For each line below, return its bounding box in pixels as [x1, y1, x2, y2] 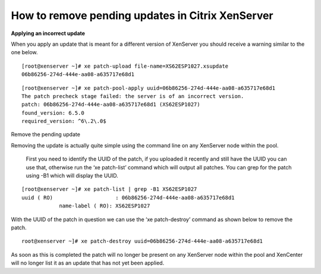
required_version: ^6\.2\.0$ [21, 118, 106, 125]
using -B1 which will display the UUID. [26, 172, 118, 179]
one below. [11, 49, 38, 56]
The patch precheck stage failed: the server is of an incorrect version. [21, 93, 244, 99]
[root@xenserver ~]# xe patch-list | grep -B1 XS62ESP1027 [21, 186, 197, 193]
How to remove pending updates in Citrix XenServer [11, 9, 273, 22]
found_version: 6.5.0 [21, 109, 84, 116]
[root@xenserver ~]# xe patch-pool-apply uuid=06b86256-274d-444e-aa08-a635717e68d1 [21, 84, 276, 92]
